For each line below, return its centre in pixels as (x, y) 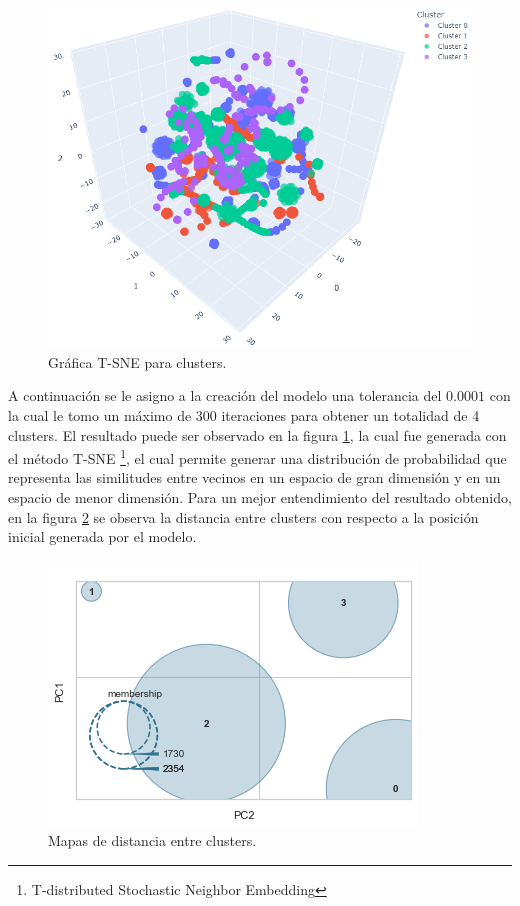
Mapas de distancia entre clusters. (152, 840)
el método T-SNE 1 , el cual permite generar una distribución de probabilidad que (257, 456)
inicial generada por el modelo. (102, 536)
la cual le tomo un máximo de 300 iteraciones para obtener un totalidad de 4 (244, 414)
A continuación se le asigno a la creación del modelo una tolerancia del (225, 395)
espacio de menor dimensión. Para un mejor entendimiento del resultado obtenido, (260, 497)
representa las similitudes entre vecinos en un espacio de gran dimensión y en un (254, 477)
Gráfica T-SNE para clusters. (137, 361)
